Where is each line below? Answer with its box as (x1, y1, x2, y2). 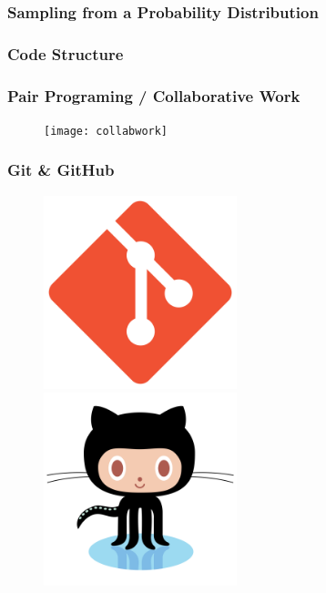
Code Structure (7, 42, 124, 65)
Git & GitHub (7, 158, 115, 181)
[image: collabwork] (44, 124, 168, 138)
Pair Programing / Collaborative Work (7, 84, 301, 107)
